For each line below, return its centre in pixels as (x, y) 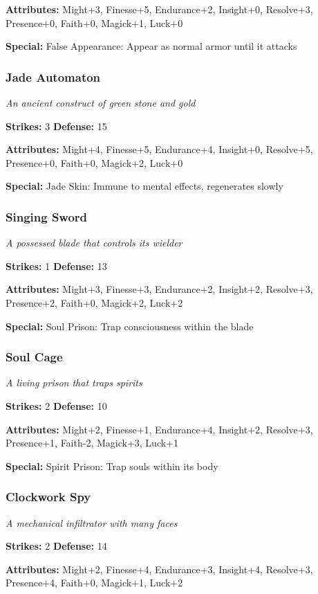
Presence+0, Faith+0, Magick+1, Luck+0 (94, 22)
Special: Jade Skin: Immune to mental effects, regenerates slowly (144, 186)
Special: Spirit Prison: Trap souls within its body (112, 466)
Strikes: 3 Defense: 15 (56, 126)
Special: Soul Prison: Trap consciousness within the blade (130, 326)
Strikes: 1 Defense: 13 (56, 265)
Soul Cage (34, 357)
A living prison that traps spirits (74, 382)
